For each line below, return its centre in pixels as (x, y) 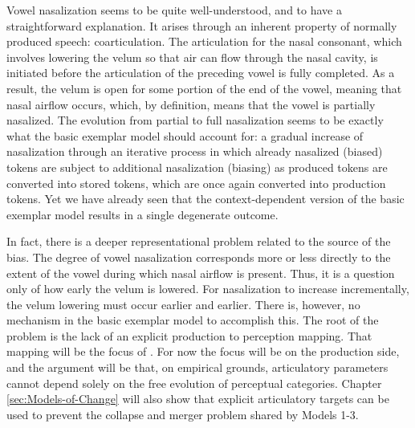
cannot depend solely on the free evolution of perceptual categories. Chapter (194, 383)
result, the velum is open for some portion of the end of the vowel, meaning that (204, 88)
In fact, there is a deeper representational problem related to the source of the (199, 241)
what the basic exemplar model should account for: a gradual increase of (185, 135)
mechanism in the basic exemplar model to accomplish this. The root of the (193, 320)
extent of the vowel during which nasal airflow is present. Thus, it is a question (201, 273)
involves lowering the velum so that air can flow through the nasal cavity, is (192, 57)
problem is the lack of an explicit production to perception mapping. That (189, 335)
